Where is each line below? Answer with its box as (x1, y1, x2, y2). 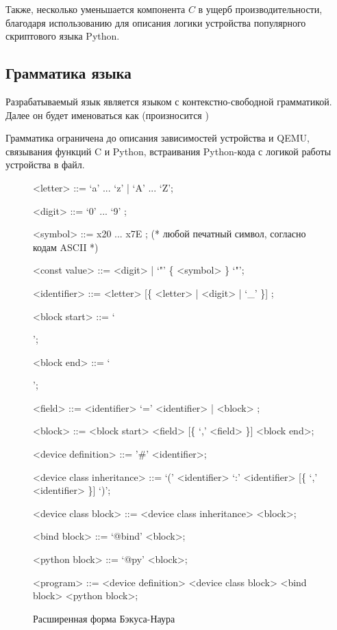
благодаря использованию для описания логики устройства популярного (5, 15, 306, 29)
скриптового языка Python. (5, 29, 120, 43)
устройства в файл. (5, 157, 85, 172)
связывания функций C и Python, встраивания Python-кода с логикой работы (5, 144, 332, 158)
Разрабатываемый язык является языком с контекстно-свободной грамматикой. (5, 94, 332, 108)
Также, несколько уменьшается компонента (5, 2, 186, 16)
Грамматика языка (5, 62, 132, 83)
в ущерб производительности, (198, 2, 323, 16)
